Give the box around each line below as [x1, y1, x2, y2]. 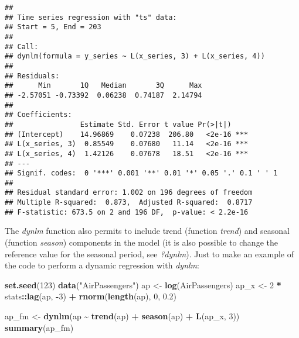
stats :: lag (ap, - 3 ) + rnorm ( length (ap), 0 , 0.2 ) [5, 290, 177, 302]
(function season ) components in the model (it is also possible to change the [5, 236, 278, 249]
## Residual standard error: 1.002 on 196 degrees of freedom [5, 188, 253, 197]
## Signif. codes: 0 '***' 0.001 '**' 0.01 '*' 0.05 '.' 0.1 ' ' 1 [5, 169, 278, 178]
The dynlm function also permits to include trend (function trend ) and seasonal [5, 225, 290, 237]
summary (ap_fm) [5, 321, 74, 333]
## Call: [5, 42, 39, 51]
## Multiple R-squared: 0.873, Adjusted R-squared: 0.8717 [5, 198, 253, 207]
